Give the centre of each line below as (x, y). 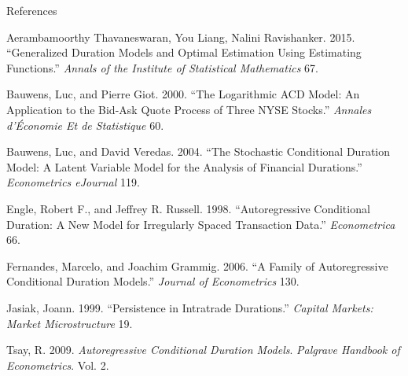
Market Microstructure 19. (70, 323)
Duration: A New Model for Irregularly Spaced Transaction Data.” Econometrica (201, 224)
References (32, 10)
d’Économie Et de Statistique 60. (85, 125)
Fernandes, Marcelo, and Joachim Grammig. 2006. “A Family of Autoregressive (197, 265)
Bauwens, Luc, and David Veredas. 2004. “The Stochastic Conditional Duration (198, 151)
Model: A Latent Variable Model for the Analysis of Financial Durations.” (184, 166)
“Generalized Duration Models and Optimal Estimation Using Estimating (184, 52)
